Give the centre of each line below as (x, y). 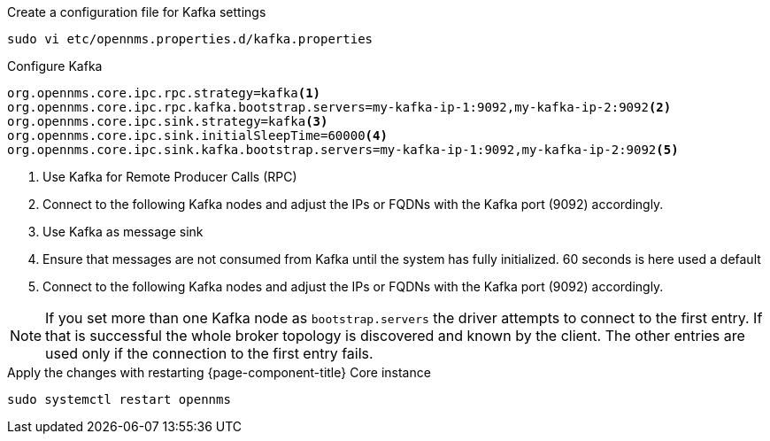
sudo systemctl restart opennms (119, 399)
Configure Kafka (55, 66)
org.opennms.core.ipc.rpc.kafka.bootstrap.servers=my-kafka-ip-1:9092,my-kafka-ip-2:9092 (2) (339, 107)
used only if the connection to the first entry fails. (209, 353)
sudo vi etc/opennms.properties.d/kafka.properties (190, 39)
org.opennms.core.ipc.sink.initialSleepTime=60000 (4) (197, 135)
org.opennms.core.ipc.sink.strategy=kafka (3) (168, 121)
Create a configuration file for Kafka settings (137, 12)
